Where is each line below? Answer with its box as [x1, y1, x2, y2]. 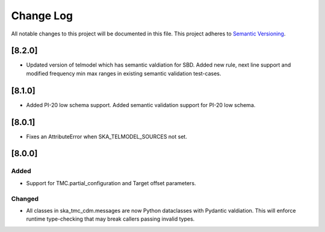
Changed [11, 194, 39, 203]
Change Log [11, 9, 73, 22]
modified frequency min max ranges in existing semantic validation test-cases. [26, 70, 221, 77]
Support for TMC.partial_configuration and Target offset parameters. [26, 179, 196, 186]
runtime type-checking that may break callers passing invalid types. [26, 215, 195, 222]
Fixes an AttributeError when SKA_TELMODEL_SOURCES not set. [26, 133, 188, 140]
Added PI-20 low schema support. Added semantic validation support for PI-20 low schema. [26, 101, 256, 108]
